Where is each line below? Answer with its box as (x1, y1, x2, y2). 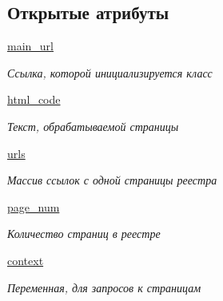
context (7, 251, 44, 268)
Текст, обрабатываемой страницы (7, 117, 179, 134)
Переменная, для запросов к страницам (7, 279, 201, 295)
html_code (7, 91, 61, 108)
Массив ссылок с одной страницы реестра (7, 172, 217, 188)
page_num (7, 198, 60, 215)
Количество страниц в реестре (7, 225, 161, 242)
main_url (7, 38, 54, 54)
